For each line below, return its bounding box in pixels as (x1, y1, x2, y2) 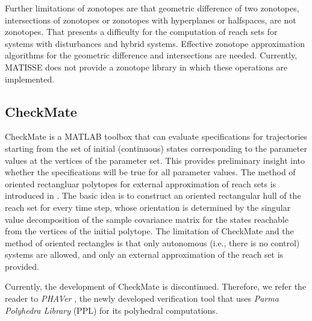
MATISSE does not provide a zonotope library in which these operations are (5, 60, 288, 73)
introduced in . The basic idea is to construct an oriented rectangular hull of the (5, 189, 301, 202)
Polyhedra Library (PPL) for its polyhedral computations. (5, 304, 218, 316)
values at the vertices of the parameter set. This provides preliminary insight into (5, 154, 305, 166)
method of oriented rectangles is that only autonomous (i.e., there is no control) (5, 236, 300, 249)
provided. (5, 260, 39, 272)
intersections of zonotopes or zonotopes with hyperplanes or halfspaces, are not (5, 13, 296, 26)
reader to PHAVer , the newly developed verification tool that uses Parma (5, 292, 279, 305)
